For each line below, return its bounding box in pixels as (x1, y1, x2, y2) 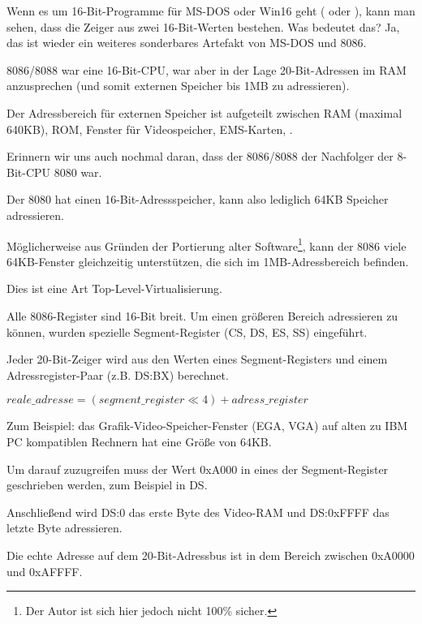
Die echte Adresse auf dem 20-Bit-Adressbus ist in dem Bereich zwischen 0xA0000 (6, 546, 415, 563)
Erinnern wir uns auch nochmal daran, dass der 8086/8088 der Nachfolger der (6, 148, 394, 165)
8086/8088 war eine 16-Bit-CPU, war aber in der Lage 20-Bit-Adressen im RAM (6, 61, 407, 78)
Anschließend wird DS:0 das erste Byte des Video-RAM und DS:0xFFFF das (6, 503, 390, 520)
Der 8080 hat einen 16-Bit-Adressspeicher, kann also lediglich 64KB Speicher (6, 191, 389, 208)
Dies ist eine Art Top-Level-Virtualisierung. (6, 280, 222, 297)
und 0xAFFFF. (6, 562, 83, 579)
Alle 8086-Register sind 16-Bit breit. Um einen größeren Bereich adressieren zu (6, 307, 398, 324)
